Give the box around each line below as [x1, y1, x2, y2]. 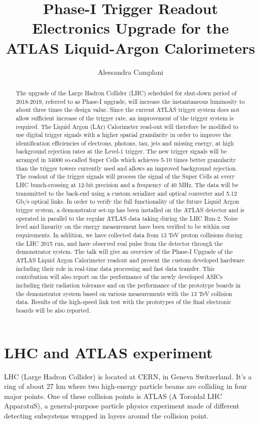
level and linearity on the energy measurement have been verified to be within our [16, 222, 230, 231]
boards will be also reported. [16, 306, 91, 314]
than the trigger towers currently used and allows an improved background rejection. [16, 164, 237, 172]
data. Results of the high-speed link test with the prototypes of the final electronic [16, 298, 231, 306]
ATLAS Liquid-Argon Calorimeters [6, 37, 255, 58]
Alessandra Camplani [97, 66, 164, 77]
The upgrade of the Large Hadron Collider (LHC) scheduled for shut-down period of [16, 88, 237, 97]
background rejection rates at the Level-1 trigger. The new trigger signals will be [16, 147, 227, 156]
